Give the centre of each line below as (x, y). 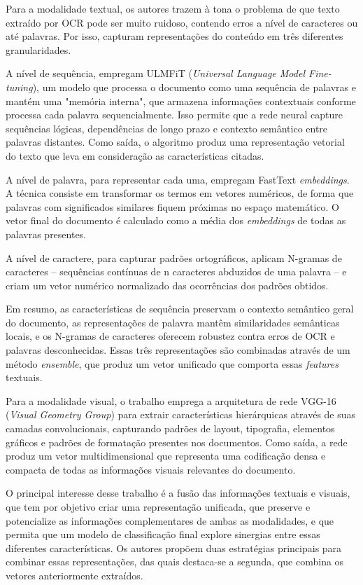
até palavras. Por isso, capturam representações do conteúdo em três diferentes (175, 36)
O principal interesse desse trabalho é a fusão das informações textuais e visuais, (178, 493)
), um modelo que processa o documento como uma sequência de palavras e (194, 87)
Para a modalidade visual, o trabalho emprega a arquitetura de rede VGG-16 (171, 400)
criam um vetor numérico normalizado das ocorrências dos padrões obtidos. (167, 285)
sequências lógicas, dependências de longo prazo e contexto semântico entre (167, 128)
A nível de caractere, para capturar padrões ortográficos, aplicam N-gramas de (174, 257)
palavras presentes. (46, 234)
